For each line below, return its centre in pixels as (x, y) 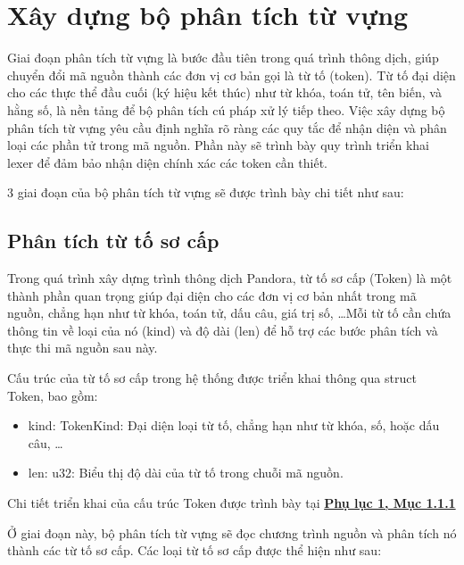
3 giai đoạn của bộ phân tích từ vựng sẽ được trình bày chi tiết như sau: (206, 192)
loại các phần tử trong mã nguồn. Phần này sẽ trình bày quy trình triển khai (219, 145)
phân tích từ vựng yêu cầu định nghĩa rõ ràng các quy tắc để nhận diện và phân (227, 127)
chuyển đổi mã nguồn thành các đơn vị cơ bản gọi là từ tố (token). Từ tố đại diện (232, 75)
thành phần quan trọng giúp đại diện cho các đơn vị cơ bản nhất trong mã (212, 295)
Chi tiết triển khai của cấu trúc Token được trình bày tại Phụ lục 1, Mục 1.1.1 (232, 503)
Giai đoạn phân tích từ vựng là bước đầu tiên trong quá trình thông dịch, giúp (223, 58)
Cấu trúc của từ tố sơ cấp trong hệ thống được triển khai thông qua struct (212, 378)
